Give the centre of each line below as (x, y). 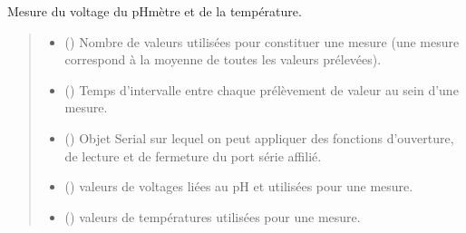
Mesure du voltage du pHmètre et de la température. (155, 11)
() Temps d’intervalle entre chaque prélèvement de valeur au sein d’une (262, 89)
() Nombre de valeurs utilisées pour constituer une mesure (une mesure (262, 41)
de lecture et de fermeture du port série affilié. (193, 155)
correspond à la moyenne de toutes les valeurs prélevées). (223, 59)
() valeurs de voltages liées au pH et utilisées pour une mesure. (239, 186)
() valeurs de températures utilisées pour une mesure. (213, 216)
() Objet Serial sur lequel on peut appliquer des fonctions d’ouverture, (259, 137)
